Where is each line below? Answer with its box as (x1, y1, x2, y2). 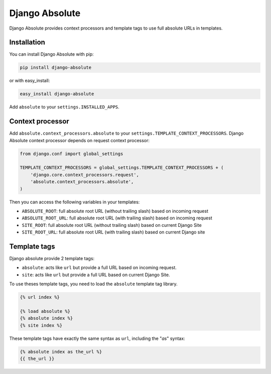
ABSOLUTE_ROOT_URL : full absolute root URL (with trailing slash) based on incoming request (22, 215, 213, 221)
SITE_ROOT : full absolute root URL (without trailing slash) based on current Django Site (22, 222, 202, 228)
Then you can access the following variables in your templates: (9, 199, 140, 205)
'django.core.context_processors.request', (30, 172, 139, 178)
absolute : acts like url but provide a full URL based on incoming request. (22, 265, 177, 271)
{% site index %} (20, 322, 63, 328)
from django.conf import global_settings (20, 151, 123, 157)
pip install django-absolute (20, 65, 92, 70)
